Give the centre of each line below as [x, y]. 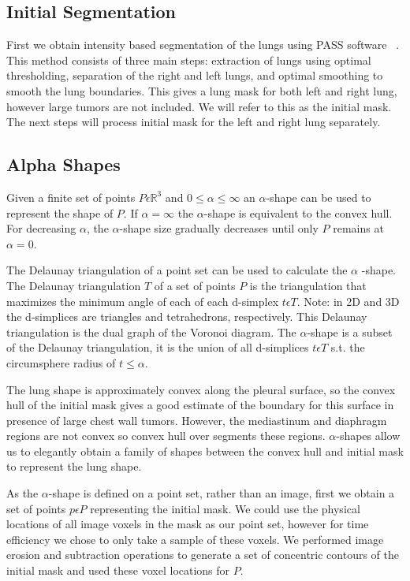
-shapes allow [368, 436]
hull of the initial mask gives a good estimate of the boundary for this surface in [200, 405]
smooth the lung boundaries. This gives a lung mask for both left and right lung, [202, 90]
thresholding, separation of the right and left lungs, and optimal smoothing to [195, 75]
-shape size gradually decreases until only [219, 228]
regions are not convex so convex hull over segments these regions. [166, 436]
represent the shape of [60, 212]
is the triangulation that [308, 285]
